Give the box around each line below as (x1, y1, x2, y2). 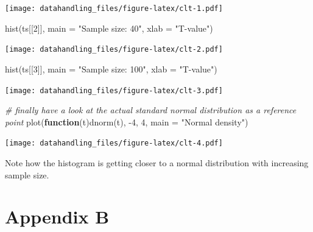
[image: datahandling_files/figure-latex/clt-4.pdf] (5, 139, 223, 148)
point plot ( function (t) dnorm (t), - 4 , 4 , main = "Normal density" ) (5, 115, 248, 128)
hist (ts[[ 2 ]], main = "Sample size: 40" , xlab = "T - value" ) (5, 21, 213, 34)
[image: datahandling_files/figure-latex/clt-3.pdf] (5, 86, 223, 95)
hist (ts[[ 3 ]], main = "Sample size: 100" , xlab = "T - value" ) (5, 62, 217, 75)
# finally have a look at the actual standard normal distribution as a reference (5, 104, 297, 116)
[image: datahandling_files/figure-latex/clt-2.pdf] (5, 45, 223, 54)
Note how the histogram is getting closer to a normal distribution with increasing (5, 156, 309, 169)
